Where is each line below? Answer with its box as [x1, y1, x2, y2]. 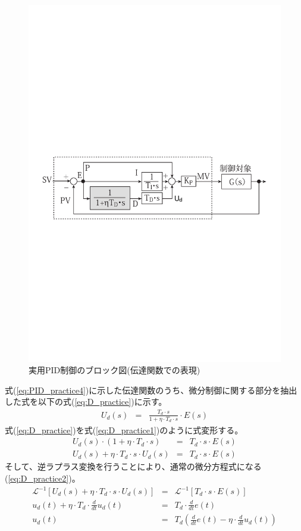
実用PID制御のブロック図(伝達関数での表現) [29, 364, 200, 376]
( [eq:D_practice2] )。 [5, 471, 80, 484]
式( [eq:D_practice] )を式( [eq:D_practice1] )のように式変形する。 [5, 423, 243, 436]
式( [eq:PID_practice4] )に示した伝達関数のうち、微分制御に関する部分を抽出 [5, 383, 297, 396]
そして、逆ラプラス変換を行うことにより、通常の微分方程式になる [5, 460, 262, 473]
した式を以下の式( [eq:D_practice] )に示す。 [5, 395, 167, 408]
